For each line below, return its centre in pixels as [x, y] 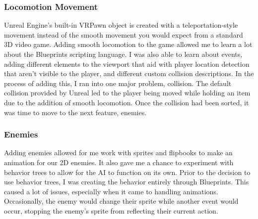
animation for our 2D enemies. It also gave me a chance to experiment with [119, 162]
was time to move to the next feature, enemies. [75, 112]
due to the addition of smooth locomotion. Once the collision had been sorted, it [127, 102]
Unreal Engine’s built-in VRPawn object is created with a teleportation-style [121, 25]
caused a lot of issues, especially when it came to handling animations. [111, 191]
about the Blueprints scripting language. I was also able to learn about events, [123, 54]
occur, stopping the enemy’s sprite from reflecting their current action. [111, 210]
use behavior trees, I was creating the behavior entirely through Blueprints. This [127, 182]
